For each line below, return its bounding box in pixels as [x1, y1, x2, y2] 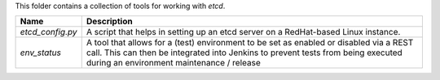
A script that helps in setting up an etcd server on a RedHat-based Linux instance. [86, 27, 401, 38]
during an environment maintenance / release [86, 57, 261, 69]
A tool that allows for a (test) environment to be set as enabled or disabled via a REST [86, 37, 414, 48]
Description [86, 16, 134, 27]
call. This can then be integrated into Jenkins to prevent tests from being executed [86, 47, 403, 58]
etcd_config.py [20, 27, 77, 38]
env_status [20, 47, 61, 58]
